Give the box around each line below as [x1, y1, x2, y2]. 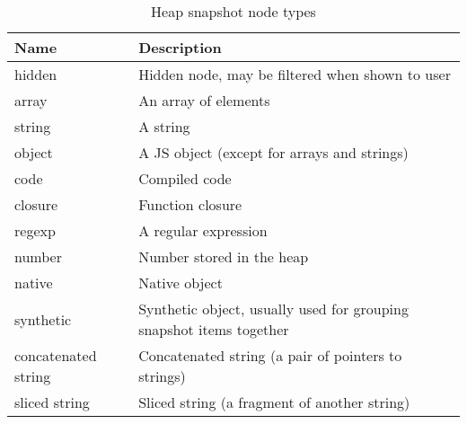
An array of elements [138, 90, 270, 110]
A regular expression [138, 220, 268, 241]
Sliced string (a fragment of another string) [138, 392, 410, 412]
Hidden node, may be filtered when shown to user [138, 64, 451, 84]
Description [138, 37, 222, 57]
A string [138, 116, 190, 137]
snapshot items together [138, 319, 289, 340]
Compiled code [138, 168, 232, 189]
